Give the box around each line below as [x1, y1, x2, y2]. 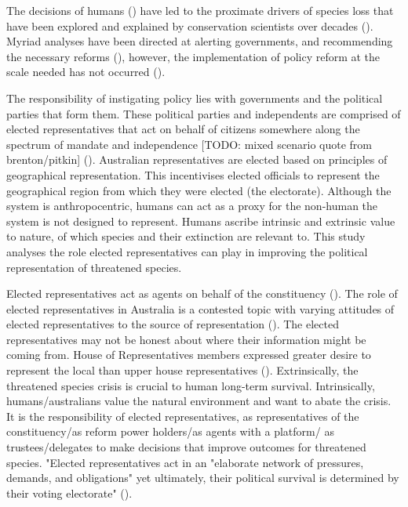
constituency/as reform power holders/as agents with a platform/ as [6, 423, 334, 440]
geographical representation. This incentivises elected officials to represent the [6, 166, 380, 183]
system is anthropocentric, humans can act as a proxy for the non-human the [6, 197, 378, 214]
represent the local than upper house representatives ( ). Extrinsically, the [6, 362, 359, 378]
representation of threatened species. [6, 259, 182, 275]
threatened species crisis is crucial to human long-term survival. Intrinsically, [6, 377, 375, 393]
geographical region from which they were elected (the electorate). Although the [6, 182, 392, 198]
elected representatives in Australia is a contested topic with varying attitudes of [6, 300, 395, 317]
